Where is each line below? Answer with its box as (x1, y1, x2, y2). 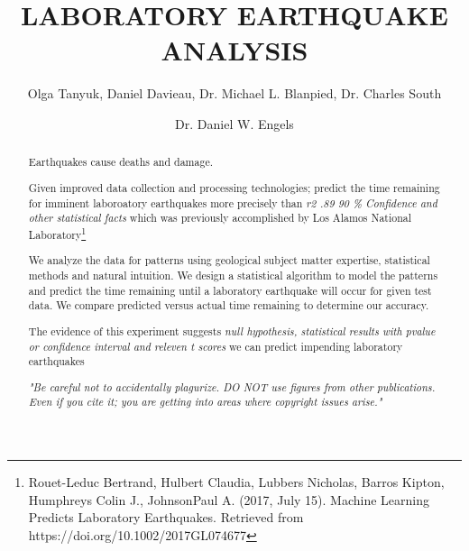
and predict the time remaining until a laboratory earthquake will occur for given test (28, 282, 432, 298)
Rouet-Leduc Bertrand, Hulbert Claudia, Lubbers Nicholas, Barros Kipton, (28, 473, 445, 491)
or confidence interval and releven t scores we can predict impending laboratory (28, 338, 403, 354)
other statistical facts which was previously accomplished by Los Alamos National (28, 210, 412, 225)
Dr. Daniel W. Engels (175, 114, 294, 133)
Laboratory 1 (28, 224, 87, 242)
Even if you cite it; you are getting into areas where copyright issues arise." (28, 394, 382, 409)
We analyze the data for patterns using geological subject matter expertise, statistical (28, 253, 430, 268)
